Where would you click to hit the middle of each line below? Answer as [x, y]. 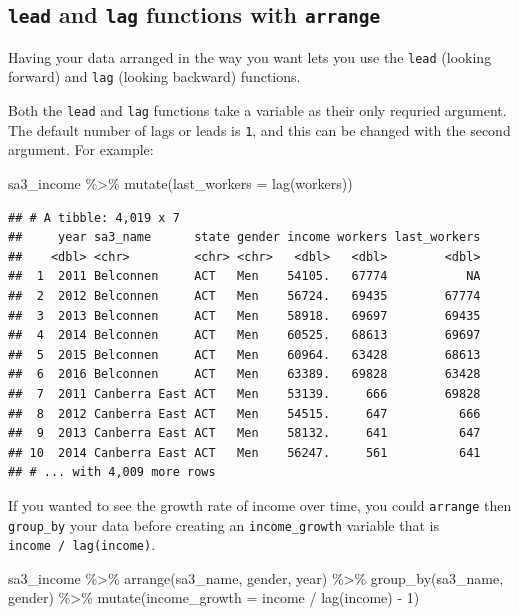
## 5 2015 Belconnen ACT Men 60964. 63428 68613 [244, 354]
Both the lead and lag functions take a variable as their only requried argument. [257, 110]
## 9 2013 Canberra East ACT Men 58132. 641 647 [244, 433]
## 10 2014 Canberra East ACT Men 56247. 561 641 [244, 452]
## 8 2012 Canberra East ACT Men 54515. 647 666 [244, 413]
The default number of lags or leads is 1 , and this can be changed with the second [259, 129]
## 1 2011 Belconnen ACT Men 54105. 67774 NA [244, 276]
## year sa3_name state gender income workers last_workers [244, 237]
